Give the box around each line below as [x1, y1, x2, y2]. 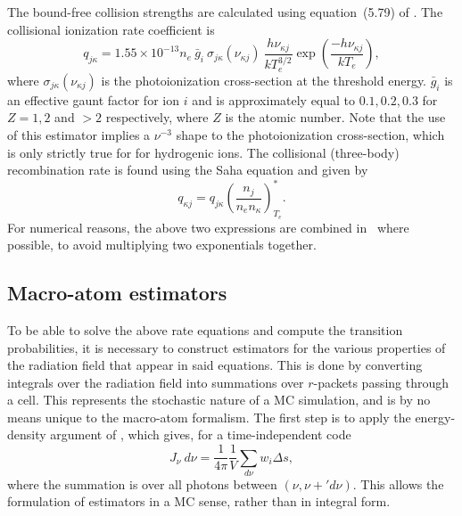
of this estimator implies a [7, 126, 151, 144]
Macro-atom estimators [7, 279, 227, 307]
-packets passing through [313, 373, 450, 391]
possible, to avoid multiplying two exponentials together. [7, 235, 317, 254]
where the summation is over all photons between [7, 474, 277, 493]
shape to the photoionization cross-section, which [176, 126, 445, 144]
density [7, 425, 46, 444]
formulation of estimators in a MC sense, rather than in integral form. [7, 492, 391, 511]
